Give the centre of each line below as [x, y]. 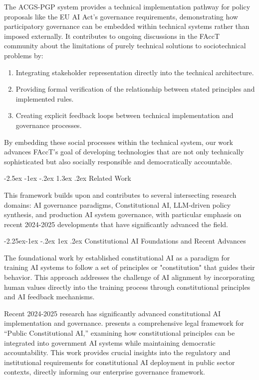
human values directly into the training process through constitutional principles [127, 287]
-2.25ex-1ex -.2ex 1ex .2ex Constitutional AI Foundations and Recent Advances [125, 241]
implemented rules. [45, 98]
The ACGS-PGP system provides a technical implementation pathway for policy [127, 6]
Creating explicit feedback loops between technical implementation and [125, 115]
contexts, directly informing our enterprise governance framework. [105, 372]
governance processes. [49, 125]
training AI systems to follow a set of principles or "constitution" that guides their [129, 267]
